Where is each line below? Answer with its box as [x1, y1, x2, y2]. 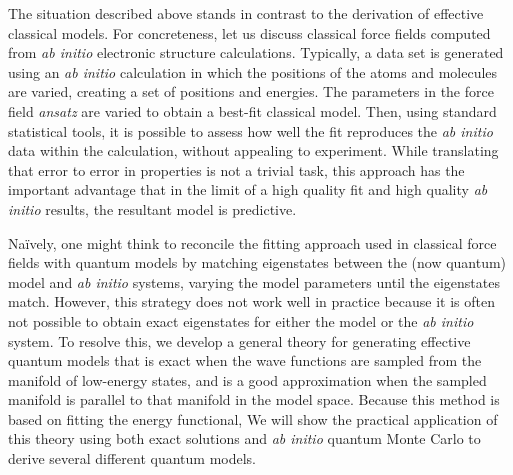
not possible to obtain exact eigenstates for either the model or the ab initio [8, 310, 474, 331]
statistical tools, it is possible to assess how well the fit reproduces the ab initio [8, 120, 493, 141]
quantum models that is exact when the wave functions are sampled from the [8, 350, 482, 371]
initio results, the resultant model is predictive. [8, 198, 297, 219]
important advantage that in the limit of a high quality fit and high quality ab [8, 179, 488, 200]
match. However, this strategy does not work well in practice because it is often [8, 291, 495, 312]
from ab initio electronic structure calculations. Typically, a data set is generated [8, 42, 504, 63]
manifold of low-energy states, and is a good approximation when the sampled [8, 369, 487, 390]
